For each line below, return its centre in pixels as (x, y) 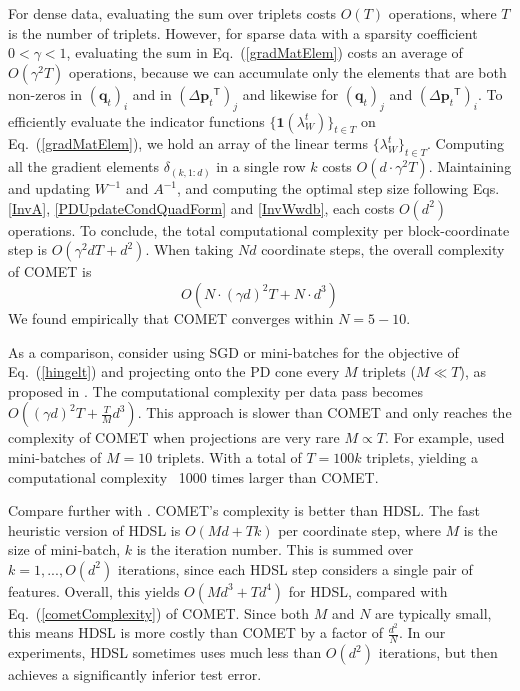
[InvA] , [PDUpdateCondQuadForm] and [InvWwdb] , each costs (201, 207)
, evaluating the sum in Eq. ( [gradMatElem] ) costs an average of (264, 52)
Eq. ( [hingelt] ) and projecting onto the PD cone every (174, 371)
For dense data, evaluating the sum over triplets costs (172, 13)
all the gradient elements (83, 166)
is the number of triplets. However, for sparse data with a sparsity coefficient (243, 32)
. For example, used (444, 437)
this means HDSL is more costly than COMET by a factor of (196, 632)
